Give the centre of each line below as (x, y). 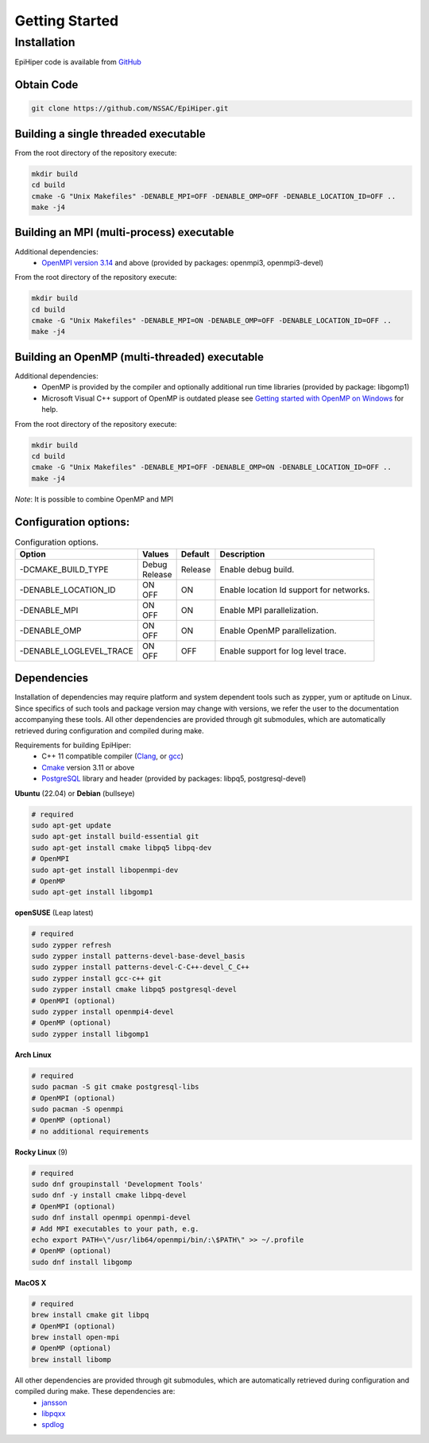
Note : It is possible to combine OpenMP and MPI (94, 499)
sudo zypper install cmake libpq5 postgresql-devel (134, 989)
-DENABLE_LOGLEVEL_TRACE (77, 650)
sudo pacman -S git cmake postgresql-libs (115, 1087)
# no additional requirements (90, 1131)
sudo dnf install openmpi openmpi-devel (111, 1218)
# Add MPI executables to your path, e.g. (115, 1229)
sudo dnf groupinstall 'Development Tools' (118, 1184)
